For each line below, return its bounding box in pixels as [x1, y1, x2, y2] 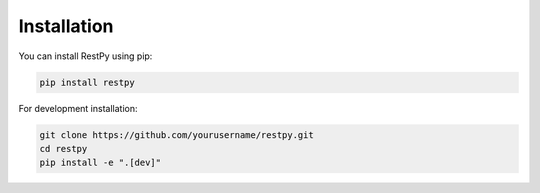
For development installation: [18, 102, 138, 114]
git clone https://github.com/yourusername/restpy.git [39, 129, 314, 140]
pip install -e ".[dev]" [39, 157, 162, 169]
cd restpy [39, 143, 88, 154]
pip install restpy [39, 76, 135, 88]
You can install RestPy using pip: [18, 50, 153, 62]
